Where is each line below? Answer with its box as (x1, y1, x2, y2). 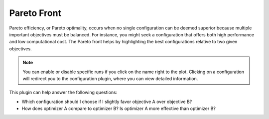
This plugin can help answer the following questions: (9, 90, 118, 96)
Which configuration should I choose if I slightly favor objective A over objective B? (21, 99, 192, 105)
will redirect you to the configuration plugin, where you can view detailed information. (22, 75, 198, 82)
